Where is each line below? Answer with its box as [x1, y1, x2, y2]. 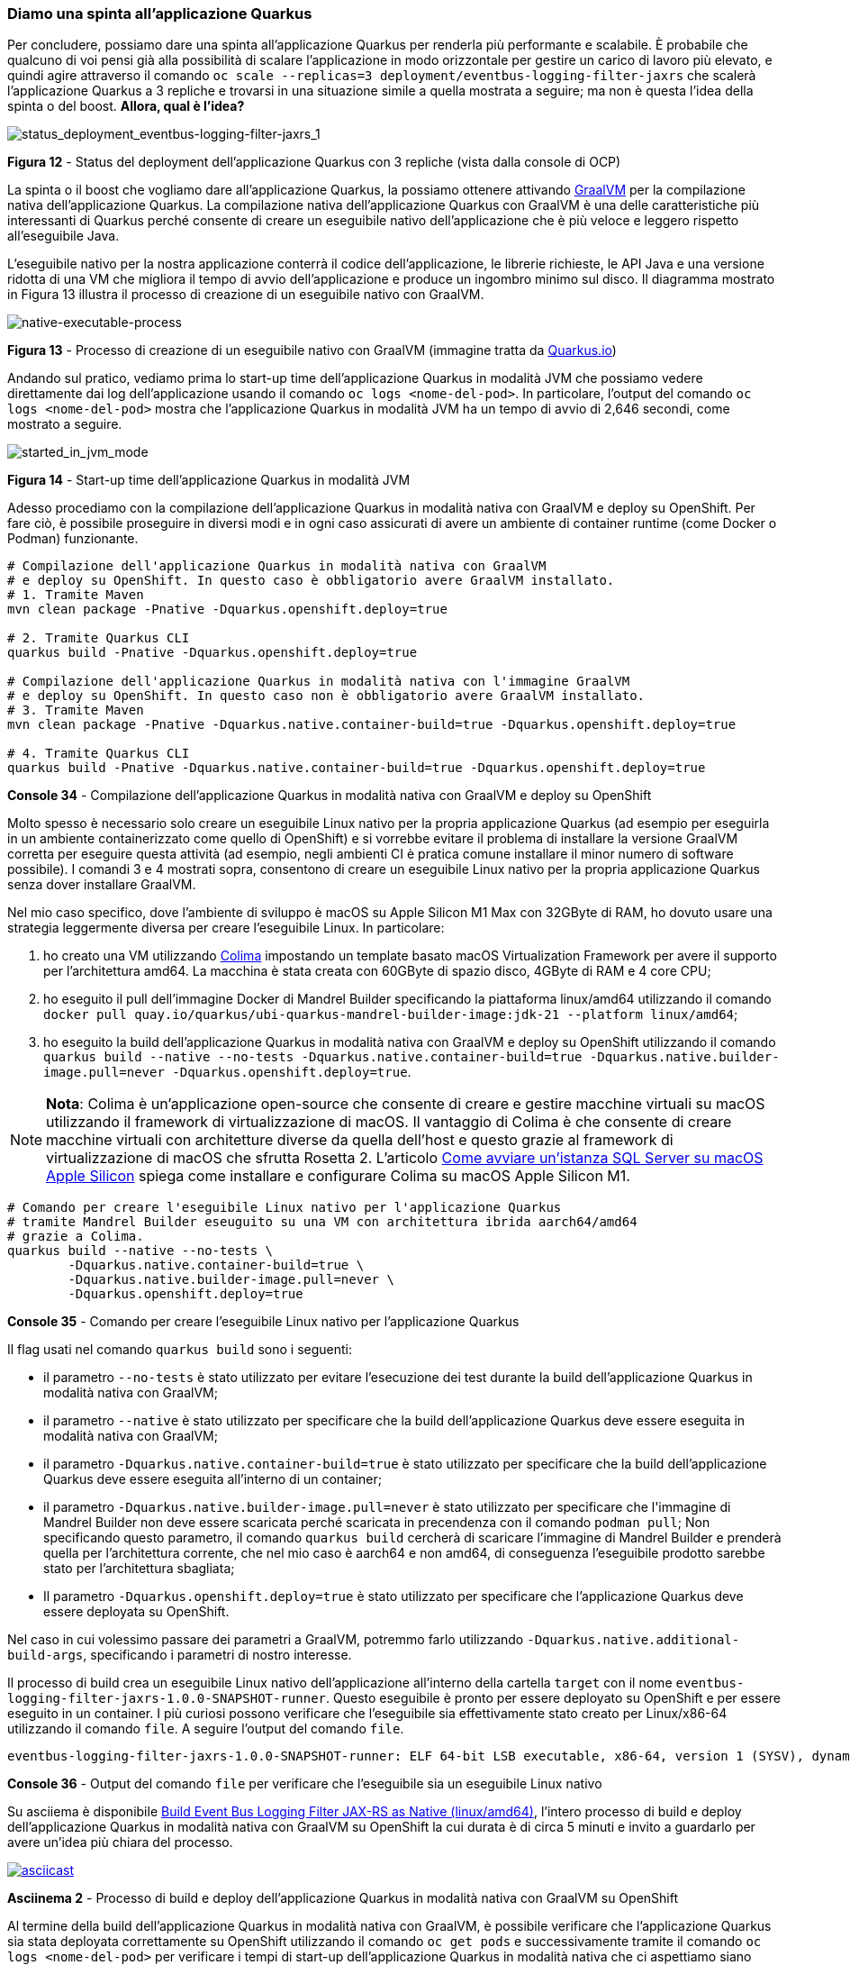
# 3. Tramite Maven [7, 703, 144, 718]
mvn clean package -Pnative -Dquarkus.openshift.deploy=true [7, 602, 448, 617]
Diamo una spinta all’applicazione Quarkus [7, 5, 312, 23]
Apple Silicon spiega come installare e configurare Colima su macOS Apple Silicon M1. [46, 1167, 630, 1186]
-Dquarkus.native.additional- [527, 1633, 740, 1648]
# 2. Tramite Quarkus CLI [7, 631, 190, 646]
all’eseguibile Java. [7, 228, 120, 244]
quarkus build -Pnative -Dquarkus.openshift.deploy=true [7, 645, 418, 660]
